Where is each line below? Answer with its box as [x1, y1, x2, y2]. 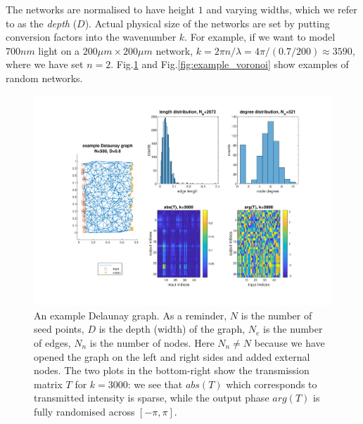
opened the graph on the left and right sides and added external [34, 349, 310, 364]
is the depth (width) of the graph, [98, 322, 246, 336]
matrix [34, 376, 63, 391]
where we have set [6, 57, 84, 72]
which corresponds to [226, 376, 317, 391]
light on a [38, 43, 80, 58]
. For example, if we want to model [184, 29, 336, 44]
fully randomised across [34, 404, 135, 418]
